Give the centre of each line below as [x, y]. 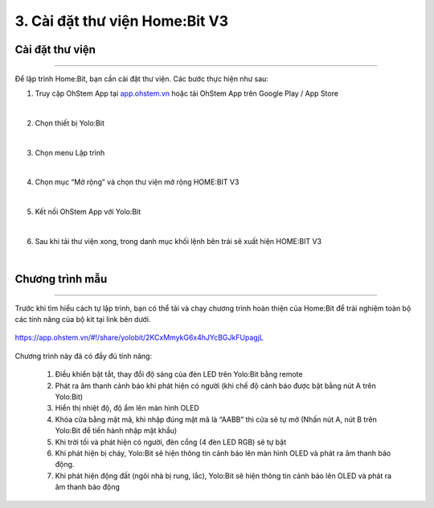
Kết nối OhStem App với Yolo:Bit [88, 212]
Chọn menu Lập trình [70, 152]
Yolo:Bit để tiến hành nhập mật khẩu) [116, 431]
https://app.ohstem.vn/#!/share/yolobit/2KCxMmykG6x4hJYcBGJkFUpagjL [139, 337]
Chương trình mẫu [61, 279]
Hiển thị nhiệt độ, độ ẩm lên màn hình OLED [127, 408]
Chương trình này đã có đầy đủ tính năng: [84, 356]
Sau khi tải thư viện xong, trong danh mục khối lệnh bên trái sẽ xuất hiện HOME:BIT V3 [178, 241]
